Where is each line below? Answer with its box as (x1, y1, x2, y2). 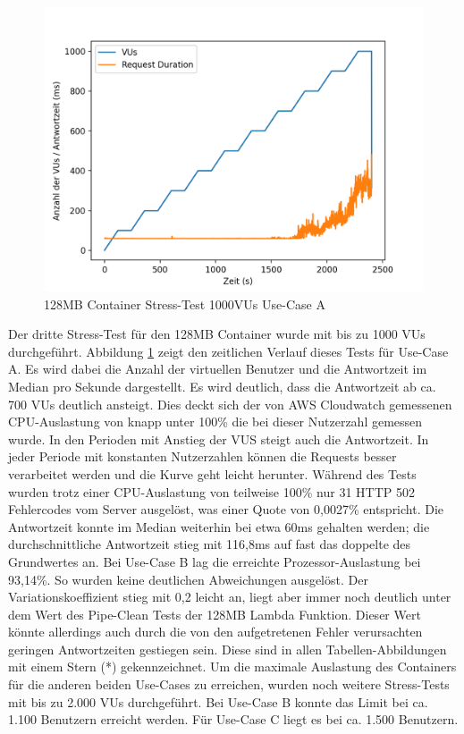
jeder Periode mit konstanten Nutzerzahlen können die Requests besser (8, 447, 397, 466)
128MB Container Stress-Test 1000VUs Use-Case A (44, 294, 325, 313)
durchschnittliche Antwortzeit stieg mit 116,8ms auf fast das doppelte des (8, 535, 411, 553)
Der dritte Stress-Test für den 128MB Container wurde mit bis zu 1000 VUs (8, 325, 426, 343)
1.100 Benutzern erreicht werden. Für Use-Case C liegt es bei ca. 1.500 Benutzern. (8, 710, 459, 729)
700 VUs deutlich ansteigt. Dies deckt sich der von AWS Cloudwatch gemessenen (8, 394, 452, 413)
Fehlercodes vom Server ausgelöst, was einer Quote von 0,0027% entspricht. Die (8, 500, 444, 519)
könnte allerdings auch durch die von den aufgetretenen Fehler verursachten (8, 622, 423, 641)
